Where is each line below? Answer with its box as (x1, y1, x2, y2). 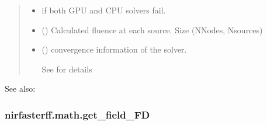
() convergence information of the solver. (41, 43, 187, 55)
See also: (5, 82, 36, 95)
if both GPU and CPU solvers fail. (41, 4, 166, 16)
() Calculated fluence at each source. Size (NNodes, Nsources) (41, 23, 263, 36)
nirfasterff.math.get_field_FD (5, 107, 150, 121)
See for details (41, 62, 92, 75)
